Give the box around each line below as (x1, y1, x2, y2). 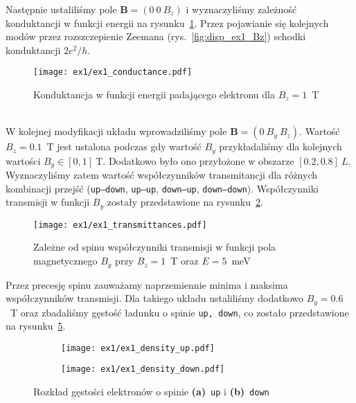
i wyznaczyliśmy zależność (186, 2, 297, 16)
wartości (6, 153, 41, 168)
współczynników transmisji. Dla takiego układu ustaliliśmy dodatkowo (6, 291, 304, 305)
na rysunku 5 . (6, 319, 66, 333)
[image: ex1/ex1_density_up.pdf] (61, 343, 215, 353)
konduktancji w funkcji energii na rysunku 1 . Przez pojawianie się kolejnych (6, 15, 329, 30)
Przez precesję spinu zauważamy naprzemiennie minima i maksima (6, 277, 288, 292)
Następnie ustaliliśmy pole (6, 2, 117, 16)
